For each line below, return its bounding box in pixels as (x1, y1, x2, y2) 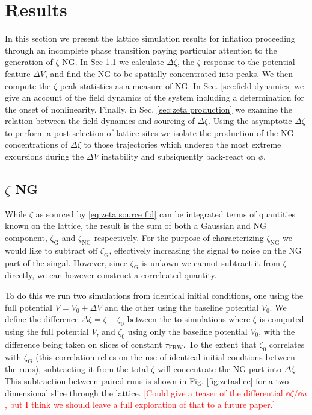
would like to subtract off (5, 243, 98, 256)
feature (5, 67, 31, 80)
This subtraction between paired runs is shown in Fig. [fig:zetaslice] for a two (5, 375, 289, 387)
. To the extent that (183, 337, 257, 350)
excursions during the (5, 150, 84, 163)
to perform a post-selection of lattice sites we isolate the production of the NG (5, 126, 294, 139)
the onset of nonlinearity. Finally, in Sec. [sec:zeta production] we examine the (5, 102, 293, 115)
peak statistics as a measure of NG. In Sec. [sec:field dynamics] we (60, 79, 304, 92)
